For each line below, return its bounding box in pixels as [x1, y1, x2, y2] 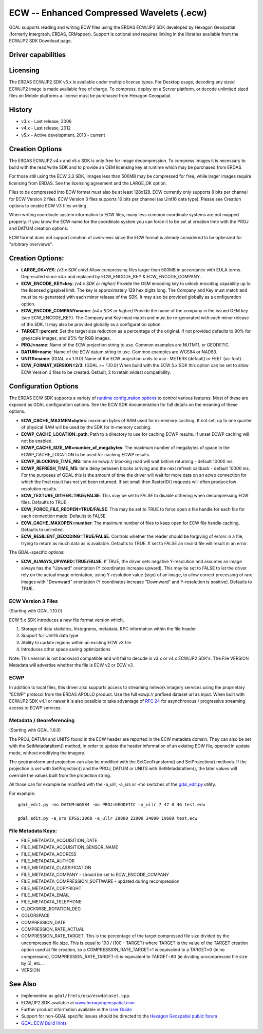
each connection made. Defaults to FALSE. [21, 513, 107, 519]
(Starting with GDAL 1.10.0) [9, 608, 63, 614]
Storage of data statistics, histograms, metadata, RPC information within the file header [21, 626, 196, 632]
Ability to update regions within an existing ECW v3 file [21, 639, 131, 645]
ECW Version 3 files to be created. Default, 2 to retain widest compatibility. [21, 369, 171, 375]
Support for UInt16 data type [21, 632, 78, 639]
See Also [9, 980, 37, 988]
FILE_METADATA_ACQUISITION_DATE [21, 837, 97, 843]
